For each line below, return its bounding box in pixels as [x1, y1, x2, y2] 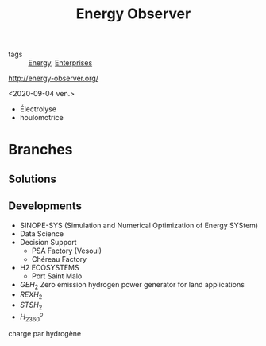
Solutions [8, 172, 57, 185]
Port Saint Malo [31, 271, 83, 281]
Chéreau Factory [31, 254, 87, 263]
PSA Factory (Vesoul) [31, 246, 102, 255]
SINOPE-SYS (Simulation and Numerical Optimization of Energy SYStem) [19, 220, 259, 230]
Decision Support [19, 237, 77, 247]
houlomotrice [19, 113, 64, 122]
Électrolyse [19, 104, 57, 114]
